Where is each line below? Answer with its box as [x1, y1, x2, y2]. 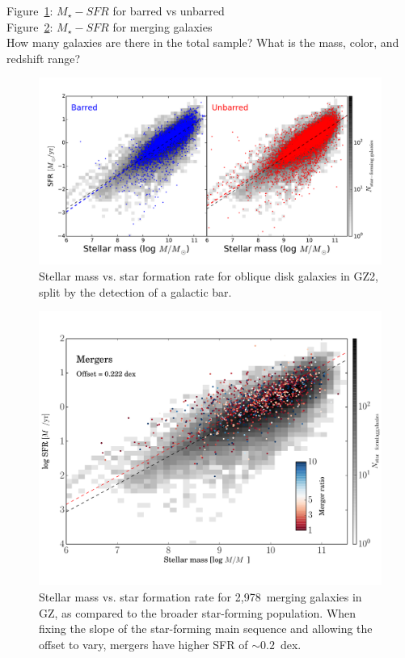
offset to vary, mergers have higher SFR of [39, 635, 248, 652]
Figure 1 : [6, 2, 53, 19]
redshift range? [6, 49, 81, 66]
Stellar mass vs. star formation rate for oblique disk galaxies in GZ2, [39, 268, 378, 285]
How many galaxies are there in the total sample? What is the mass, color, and [6, 34, 399, 51]
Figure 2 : [6, 18, 53, 35]
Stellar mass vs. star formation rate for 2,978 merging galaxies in [39, 588, 362, 605]
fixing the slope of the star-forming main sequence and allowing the [39, 620, 373, 637]
